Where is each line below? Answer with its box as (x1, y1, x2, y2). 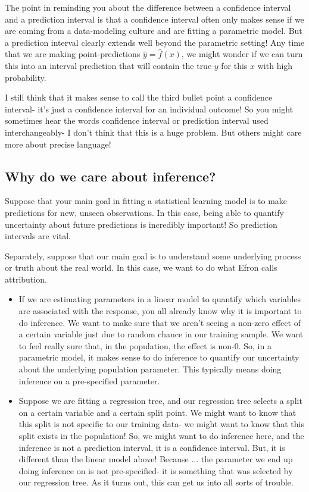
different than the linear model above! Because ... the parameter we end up (18, 453, 293, 465)
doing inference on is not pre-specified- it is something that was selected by (18, 464, 293, 477)
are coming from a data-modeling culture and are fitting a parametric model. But (5, 24, 302, 37)
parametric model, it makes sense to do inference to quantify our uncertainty (18, 351, 299, 363)
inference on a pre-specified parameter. (18, 374, 160, 387)
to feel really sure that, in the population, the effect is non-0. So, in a (18, 339, 271, 352)
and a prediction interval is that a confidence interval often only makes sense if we (5, 12, 304, 25)
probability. (5, 71, 46, 83)
